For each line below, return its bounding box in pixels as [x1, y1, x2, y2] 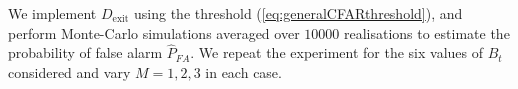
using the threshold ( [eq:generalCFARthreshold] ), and [134, 3, 463, 23]
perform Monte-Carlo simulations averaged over [8, 22, 300, 43]
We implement [8, 3, 97, 23]
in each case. [205, 62, 282, 82]
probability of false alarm [8, 42, 163, 63]
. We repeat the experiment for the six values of [190, 42, 483, 63]
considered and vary [8, 62, 131, 82]
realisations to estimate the [343, 22, 510, 43]
